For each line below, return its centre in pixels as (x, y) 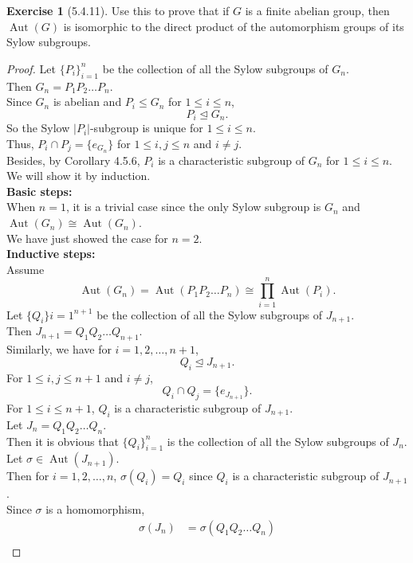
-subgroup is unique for (146, 128)
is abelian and (87, 102)
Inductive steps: (51, 254)
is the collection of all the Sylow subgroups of (278, 441)
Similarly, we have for (59, 349)
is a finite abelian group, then (317, 10)
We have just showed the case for (87, 238)
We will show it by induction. (79, 176)
